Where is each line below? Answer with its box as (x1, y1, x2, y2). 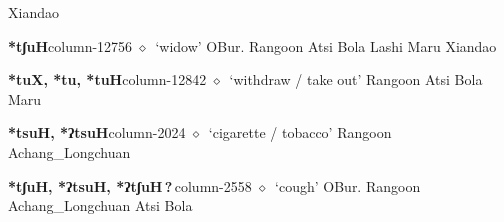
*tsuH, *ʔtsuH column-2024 (8, 122, 186, 143)
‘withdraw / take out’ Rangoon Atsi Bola (229, 69, 483, 90)
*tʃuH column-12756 (8, 35, 133, 56)
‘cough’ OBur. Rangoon (275, 175, 421, 196)
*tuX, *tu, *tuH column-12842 (8, 69, 207, 90)
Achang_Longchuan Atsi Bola (8, 195, 193, 216)
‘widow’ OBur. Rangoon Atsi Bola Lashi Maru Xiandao (155, 35, 497, 56)
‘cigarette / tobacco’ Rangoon (208, 122, 392, 143)
